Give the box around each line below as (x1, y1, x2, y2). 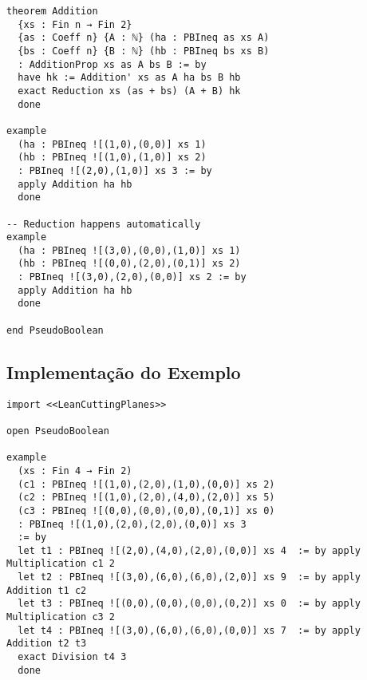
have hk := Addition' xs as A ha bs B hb (18, 72, 241, 84)
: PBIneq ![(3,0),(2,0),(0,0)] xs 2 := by (18, 271, 247, 283)
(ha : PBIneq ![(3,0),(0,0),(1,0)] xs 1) (18, 244, 241, 256)
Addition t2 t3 (6, 638, 87, 650)
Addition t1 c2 (6, 584, 87, 596)
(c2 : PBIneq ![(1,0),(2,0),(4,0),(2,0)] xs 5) (18, 492, 275, 504)
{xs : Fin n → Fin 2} (18, 18, 132, 30)
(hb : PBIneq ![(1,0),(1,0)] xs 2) (18, 152, 207, 164)
